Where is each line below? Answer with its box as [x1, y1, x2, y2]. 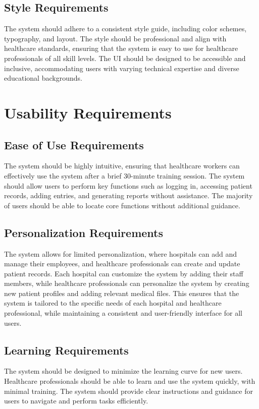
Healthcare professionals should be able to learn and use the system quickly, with [4, 376, 255, 386]
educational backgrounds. [4, 73, 82, 83]
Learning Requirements [4, 342, 129, 358]
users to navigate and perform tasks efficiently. [4, 395, 148, 406]
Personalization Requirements [4, 224, 164, 240]
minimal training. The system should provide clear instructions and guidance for [4, 385, 253, 396]
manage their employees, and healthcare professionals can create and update [4, 258, 240, 269]
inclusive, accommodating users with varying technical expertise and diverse [4, 63, 239, 73]
